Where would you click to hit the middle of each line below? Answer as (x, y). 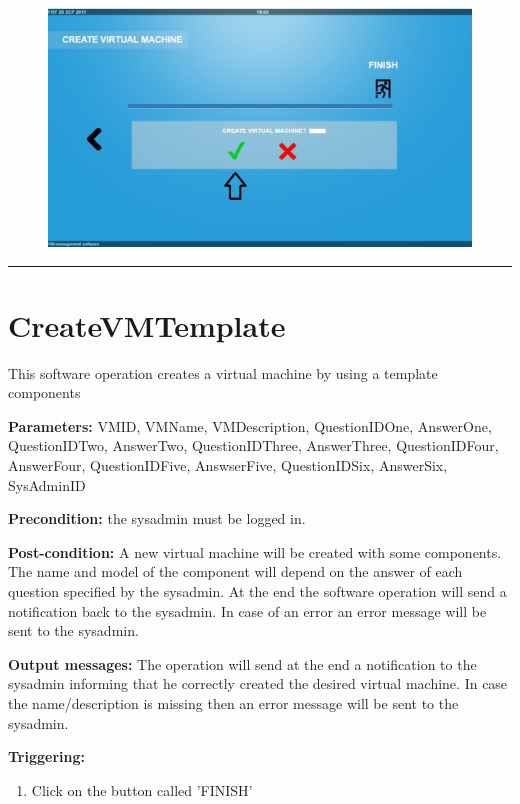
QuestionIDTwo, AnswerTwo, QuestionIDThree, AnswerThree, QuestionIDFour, (253, 445)
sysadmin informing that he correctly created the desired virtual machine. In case (258, 683)
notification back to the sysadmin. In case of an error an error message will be (247, 610)
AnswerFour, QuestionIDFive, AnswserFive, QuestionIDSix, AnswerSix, (228, 465)
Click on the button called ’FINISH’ (142, 789)
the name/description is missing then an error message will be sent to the (233, 702)
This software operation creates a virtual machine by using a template (223, 372)
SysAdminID (47, 484)
